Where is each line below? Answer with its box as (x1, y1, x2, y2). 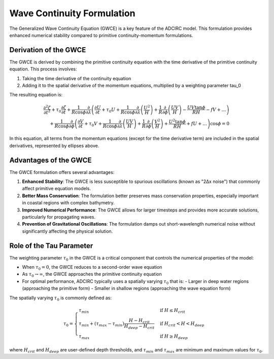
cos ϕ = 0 (210, 121, 230, 126)
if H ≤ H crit (160, 307, 185, 314)
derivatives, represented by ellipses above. (9, 142, 99, 149)
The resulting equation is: (9, 92, 63, 98)
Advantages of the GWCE (9, 156, 92, 164)
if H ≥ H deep (160, 334, 188, 340)
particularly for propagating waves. (22, 214, 96, 220)
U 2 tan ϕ (168, 118, 186, 124)
